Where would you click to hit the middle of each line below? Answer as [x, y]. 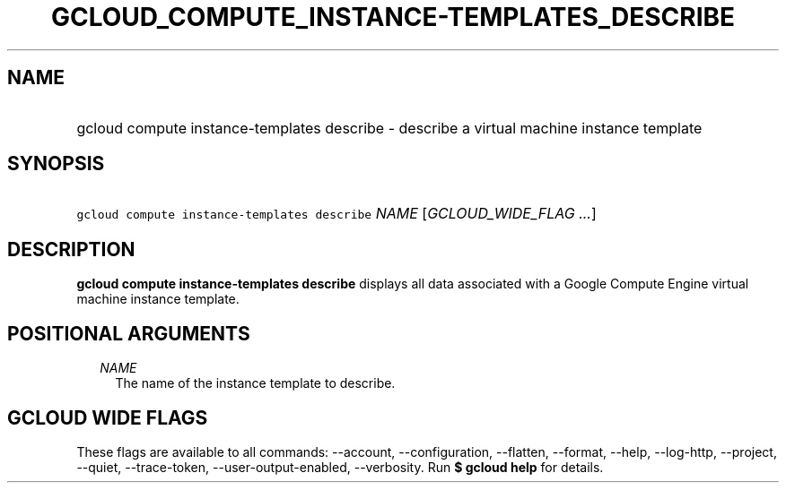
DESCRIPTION [71, 249]
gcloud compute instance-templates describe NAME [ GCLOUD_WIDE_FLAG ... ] [336, 214]
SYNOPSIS [56, 164]
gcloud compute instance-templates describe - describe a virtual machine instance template [389, 128]
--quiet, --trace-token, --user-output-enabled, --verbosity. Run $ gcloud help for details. [340, 467]
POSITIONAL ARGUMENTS [129, 333]
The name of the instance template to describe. [255, 383]
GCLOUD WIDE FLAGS [108, 417]
